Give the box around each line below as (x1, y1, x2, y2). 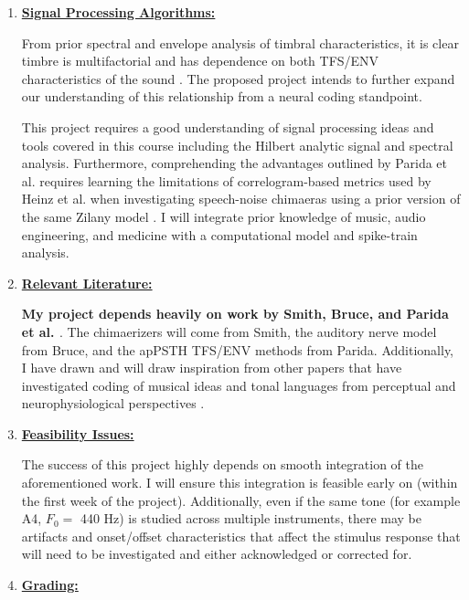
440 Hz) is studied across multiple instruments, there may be (80, 509, 421, 528)
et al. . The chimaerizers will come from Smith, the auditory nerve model (21, 321, 437, 341)
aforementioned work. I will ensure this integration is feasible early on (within (21, 473, 458, 492)
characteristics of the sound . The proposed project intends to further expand (21, 68, 455, 88)
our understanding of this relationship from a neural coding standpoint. (21, 87, 422, 106)
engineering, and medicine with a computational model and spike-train (21, 225, 418, 244)
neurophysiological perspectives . (21, 394, 205, 413)
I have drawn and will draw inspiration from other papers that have (21, 358, 402, 377)
